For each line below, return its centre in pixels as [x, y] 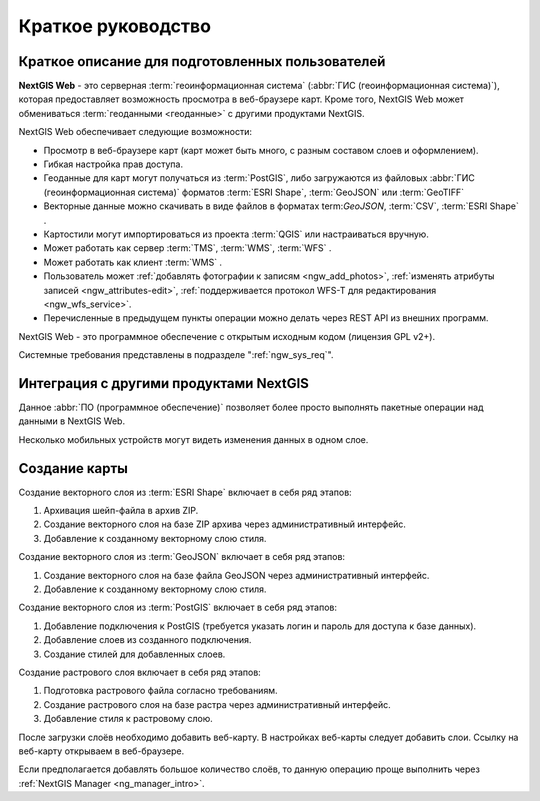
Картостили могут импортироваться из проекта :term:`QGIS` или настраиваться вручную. [236, 234]
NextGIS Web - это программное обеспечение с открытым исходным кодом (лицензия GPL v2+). [226, 336]
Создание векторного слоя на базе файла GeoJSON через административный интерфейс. [236, 575]
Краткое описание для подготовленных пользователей [202, 61]
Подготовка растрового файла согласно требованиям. [160, 691]
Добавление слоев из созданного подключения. [147, 640]
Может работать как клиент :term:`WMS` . [133, 262]
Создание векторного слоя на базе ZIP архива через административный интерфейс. [225, 524]
